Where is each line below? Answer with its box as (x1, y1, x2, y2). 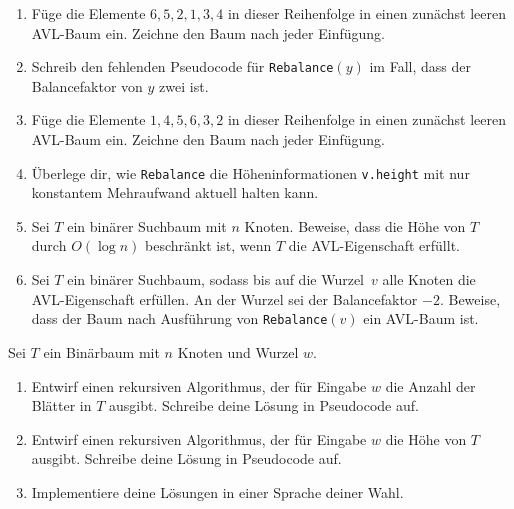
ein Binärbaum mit (43, 341, 160, 362)
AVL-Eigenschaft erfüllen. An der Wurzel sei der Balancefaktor (31, 288, 418, 309)
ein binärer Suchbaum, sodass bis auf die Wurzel (67, 269, 364, 290)
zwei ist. (159, 75, 209, 96)
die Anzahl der (385, 375, 476, 396)
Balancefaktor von (31, 75, 143, 96)
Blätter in (31, 395, 92, 416)
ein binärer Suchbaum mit (67, 215, 227, 236)
